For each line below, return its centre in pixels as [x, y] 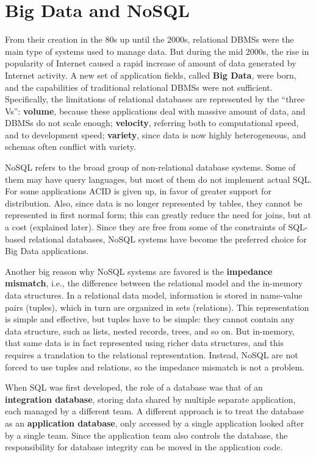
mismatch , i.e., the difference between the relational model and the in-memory [154, 283]
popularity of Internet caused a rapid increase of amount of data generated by [151, 63]
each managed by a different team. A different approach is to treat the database [154, 411]
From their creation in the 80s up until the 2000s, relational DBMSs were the [149, 39]
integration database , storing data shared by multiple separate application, [150, 399]
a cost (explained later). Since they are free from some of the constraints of [145, 227]
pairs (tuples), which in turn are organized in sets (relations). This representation [157, 307]
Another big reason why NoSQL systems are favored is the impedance [139, 271]
